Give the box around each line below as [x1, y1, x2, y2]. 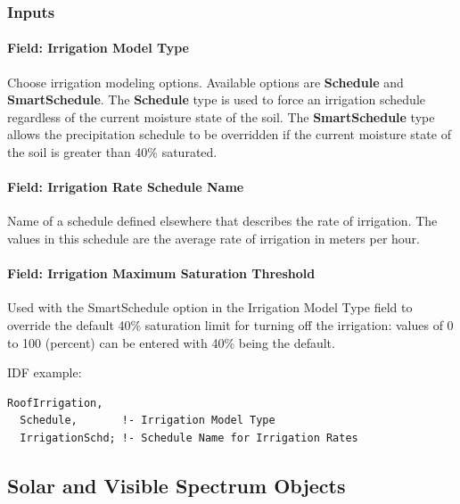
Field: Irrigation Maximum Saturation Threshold [7, 264, 316, 283]
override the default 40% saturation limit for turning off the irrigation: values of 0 [7, 315, 454, 334]
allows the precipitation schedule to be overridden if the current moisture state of [7, 125, 451, 144]
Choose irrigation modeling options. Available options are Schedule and [7, 72, 404, 91]
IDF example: [7, 363, 82, 382]
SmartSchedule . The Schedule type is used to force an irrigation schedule [7, 90, 426, 109]
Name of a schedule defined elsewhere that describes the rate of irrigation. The [7, 211, 438, 230]
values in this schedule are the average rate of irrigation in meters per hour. [7, 229, 420, 247]
